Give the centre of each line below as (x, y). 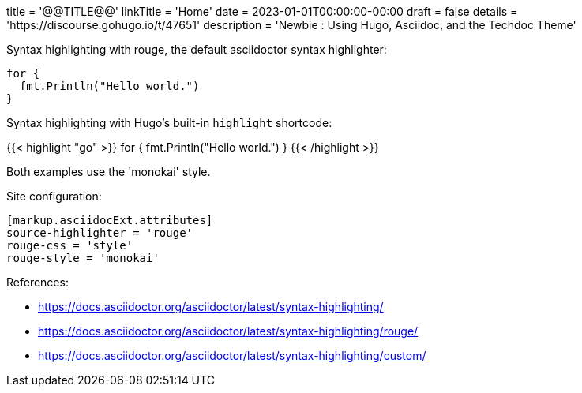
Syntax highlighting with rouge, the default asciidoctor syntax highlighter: (197, 49)
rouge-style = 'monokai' (83, 258)
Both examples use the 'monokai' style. (109, 172)
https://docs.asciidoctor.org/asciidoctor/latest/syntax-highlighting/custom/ (232, 356)
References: (38, 282)
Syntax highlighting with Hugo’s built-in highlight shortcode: (169, 123)
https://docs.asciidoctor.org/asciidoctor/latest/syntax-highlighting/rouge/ (228, 331)
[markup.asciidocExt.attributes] (110, 220)
